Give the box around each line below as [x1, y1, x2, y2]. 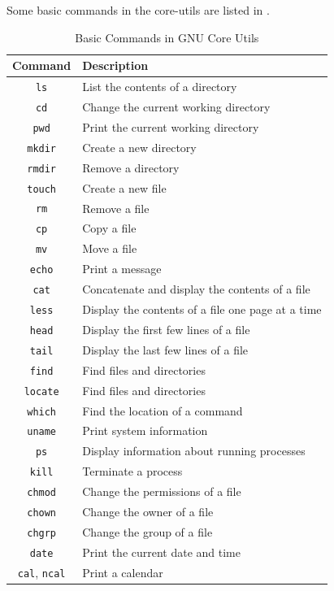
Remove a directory [82, 159, 180, 176]
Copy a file [82, 219, 137, 237]
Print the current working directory [82, 118, 259, 135]
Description [82, 57, 149, 74]
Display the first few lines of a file [82, 320, 250, 337]
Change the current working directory [82, 98, 271, 115]
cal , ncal [17, 563, 66, 580]
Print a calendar [82, 563, 163, 580]
